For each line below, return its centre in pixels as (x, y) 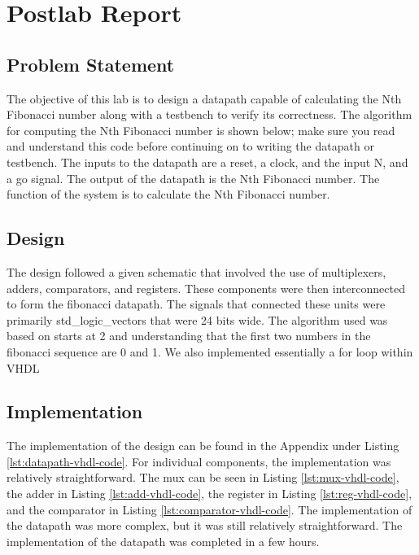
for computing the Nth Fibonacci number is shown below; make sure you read (201, 130)
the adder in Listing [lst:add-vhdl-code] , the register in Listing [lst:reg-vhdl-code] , (209, 494)
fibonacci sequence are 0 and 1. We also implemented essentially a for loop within (210, 351)
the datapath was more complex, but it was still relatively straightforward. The (205, 525)
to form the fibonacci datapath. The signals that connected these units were (196, 304)
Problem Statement (91, 64)
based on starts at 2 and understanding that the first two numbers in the (189, 336)
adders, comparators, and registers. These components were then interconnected (206, 288)
